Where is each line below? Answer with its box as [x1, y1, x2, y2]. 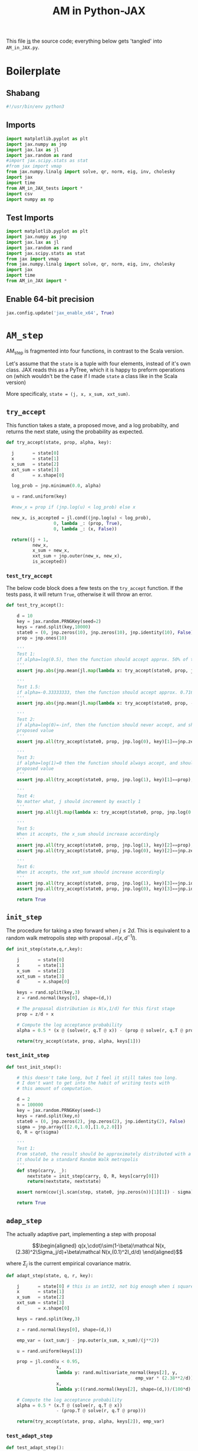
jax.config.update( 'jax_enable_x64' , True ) [6, 309, 115, 316]
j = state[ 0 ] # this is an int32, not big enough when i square [16, 1283, 194, 1289]
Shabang [6, 88, 40, 98]
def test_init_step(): [6, 1064, 62, 1070]
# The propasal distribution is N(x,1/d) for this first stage [16, 1006, 176, 1012]
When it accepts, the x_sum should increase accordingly [16, 831, 160, 837]
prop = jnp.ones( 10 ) [16, 635, 67, 641]
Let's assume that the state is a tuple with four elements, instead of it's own [6, 360, 191, 367]
